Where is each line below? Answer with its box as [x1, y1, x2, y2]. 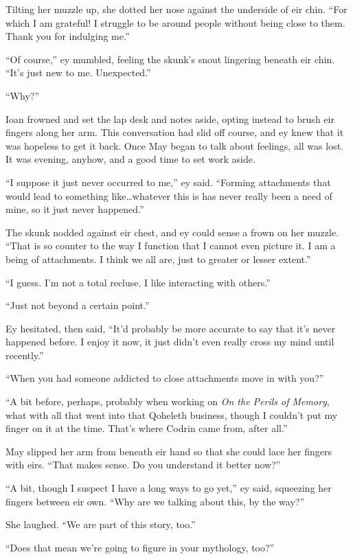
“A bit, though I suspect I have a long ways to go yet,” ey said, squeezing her [5, 481, 332, 495]
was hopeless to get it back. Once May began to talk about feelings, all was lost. [5, 138, 343, 152]
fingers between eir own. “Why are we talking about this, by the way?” [5, 494, 305, 508]
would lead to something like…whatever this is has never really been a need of [5, 188, 332, 203]
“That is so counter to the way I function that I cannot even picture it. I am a [5, 238, 336, 253]
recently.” [5, 347, 44, 362]
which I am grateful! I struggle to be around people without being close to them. [5, 15, 345, 30]
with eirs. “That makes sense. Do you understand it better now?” [5, 457, 281, 472]
